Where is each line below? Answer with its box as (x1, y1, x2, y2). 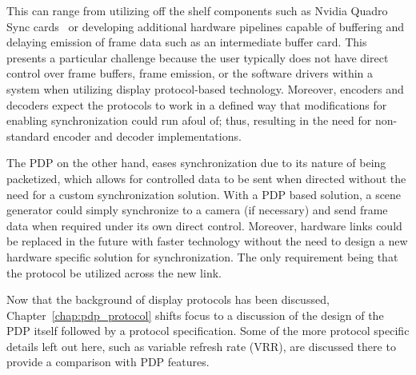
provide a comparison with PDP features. (6, 353, 210, 370)
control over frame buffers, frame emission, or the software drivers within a (6, 65, 374, 82)
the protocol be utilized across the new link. (6, 264, 222, 281)
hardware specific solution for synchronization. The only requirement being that (6, 248, 398, 265)
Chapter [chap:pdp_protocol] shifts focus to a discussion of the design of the (6, 306, 384, 323)
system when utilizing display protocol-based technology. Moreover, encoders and (6, 80, 404, 97)
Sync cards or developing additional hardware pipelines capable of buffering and (6, 18, 405, 34)
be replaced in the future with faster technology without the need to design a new (6, 233, 408, 249)
